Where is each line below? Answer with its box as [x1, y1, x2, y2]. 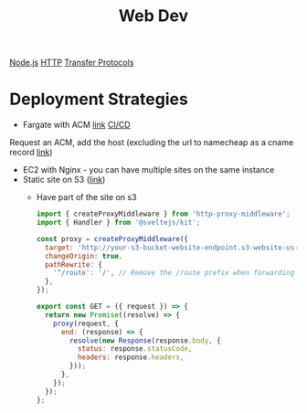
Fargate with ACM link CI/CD [22, 120, 131, 131]
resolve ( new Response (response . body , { [69, 335, 221, 345]
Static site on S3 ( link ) [22, 175, 106, 185]
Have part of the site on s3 [36, 192, 137, 203]
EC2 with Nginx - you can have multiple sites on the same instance [22, 164, 275, 175]
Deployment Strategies [9, 89, 189, 110]
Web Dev [118, 5, 189, 26]
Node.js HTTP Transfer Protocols [9, 57, 134, 69]
